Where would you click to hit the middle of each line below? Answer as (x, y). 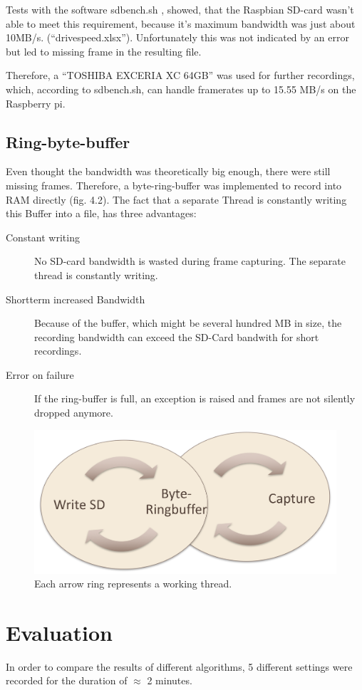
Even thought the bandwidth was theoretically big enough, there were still (168, 171)
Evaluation (59, 632)
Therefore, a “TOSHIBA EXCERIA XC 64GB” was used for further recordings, (180, 75)
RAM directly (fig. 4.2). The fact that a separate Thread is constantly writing (176, 199)
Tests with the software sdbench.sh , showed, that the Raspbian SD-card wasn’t (180, 9)
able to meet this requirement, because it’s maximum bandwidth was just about (181, 23)
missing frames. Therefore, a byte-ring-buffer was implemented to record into (174, 185)
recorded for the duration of (67, 680)
